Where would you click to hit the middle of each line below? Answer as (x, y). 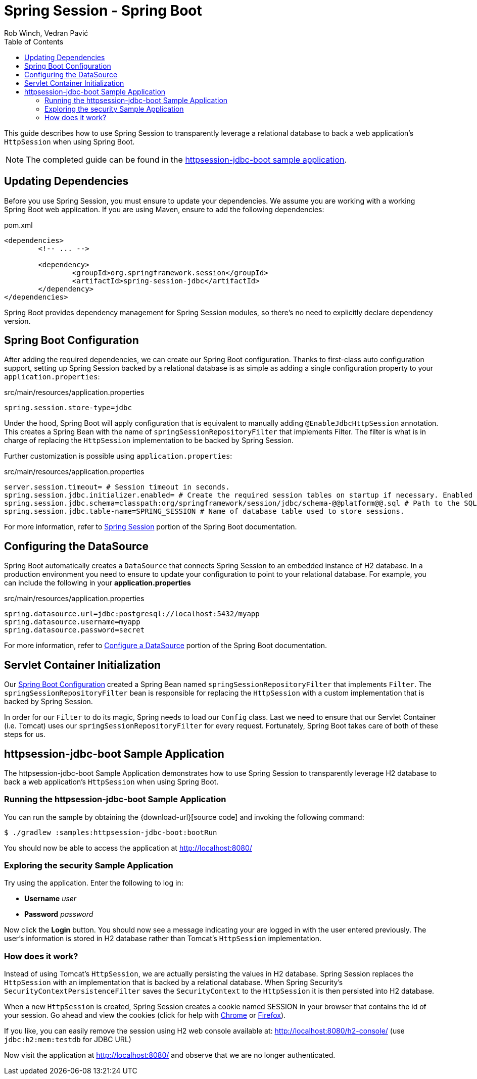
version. (17, 321)
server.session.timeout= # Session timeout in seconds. (117, 487)
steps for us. (25, 734)
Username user (51, 899)
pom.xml (18, 225)
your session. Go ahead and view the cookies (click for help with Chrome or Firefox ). (145, 1015)
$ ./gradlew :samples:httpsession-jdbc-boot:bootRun (111, 832)
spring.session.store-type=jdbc (68, 408)
